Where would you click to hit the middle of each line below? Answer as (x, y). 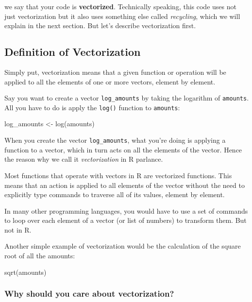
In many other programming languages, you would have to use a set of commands (126, 210)
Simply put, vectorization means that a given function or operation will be (115, 72)
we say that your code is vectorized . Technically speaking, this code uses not (120, 6)
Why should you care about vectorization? (89, 294)
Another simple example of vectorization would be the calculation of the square (123, 246)
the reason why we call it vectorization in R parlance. (84, 159)
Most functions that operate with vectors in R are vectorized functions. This (118, 175)
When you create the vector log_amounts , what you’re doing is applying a (115, 140)
